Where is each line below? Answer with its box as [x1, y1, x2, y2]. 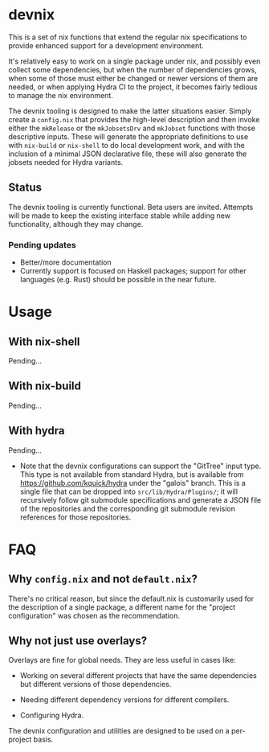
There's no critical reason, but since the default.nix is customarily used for [8, 594, 255, 603]
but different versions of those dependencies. [19, 680, 172, 689]
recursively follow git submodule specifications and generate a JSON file [19, 495, 262, 504]
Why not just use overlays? [8, 634, 148, 648]
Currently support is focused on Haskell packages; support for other [19, 266, 247, 276]
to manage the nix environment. [8, 90, 114, 100]
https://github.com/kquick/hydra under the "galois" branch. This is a [19, 478, 247, 487]
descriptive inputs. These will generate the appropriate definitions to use [8, 131, 249, 142]
